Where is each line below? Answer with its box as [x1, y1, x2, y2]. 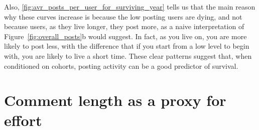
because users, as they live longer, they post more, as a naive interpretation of [4, 21, 244, 32]
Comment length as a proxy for [4, 90, 226, 110]
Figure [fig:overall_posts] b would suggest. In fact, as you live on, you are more [4, 31, 247, 41]
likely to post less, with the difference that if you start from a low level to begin [4, 41, 249, 51]
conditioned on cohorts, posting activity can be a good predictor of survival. [4, 60, 238, 71]
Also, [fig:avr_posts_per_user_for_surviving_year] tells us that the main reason [4, 2, 255, 12]
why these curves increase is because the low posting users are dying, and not [4, 11, 242, 22]
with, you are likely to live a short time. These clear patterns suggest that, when [4, 50, 252, 61]
